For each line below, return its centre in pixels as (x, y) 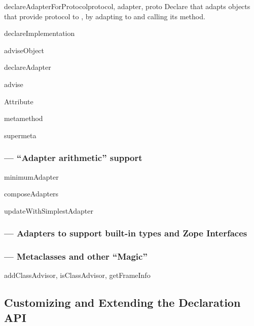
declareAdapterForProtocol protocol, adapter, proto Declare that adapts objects (127, 6)
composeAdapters (31, 194)
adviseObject (24, 50)
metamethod (24, 118)
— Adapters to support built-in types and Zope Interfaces (126, 233)
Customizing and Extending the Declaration (122, 302)
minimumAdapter (31, 176)
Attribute (19, 101)
